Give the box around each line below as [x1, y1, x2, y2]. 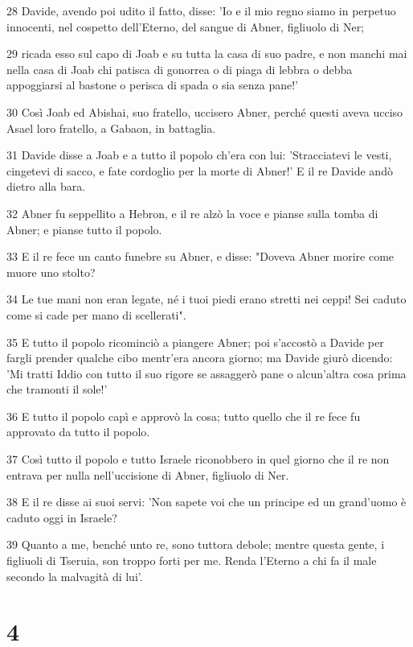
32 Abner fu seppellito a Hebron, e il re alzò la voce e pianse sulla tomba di [6, 204, 378, 221]
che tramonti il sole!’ [6, 381, 108, 398]
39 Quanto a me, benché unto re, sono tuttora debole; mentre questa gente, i [6, 536, 385, 553]
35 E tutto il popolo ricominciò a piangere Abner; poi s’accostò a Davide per [6, 333, 384, 350]
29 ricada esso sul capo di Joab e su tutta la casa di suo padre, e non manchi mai [6, 45, 407, 62]
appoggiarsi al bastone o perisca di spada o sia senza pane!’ [6, 76, 298, 93]
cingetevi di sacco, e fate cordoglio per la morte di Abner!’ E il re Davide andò [6, 162, 393, 179]
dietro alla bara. [6, 178, 86, 195]
